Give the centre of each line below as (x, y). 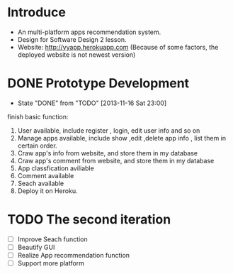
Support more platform (51, 263)
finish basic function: (38, 116)
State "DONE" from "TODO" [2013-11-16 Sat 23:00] (92, 103)
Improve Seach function (52, 239)
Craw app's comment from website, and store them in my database (116, 160)
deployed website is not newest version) (76, 55)
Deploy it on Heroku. (47, 191)
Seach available (41, 183)
